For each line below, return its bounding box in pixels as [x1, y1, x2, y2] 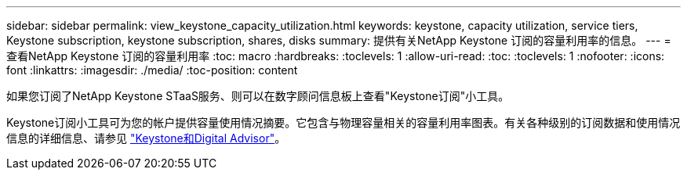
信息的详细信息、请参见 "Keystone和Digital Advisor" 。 [6, 131, 286, 145]
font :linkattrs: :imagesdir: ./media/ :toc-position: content [6, 63, 298, 77]
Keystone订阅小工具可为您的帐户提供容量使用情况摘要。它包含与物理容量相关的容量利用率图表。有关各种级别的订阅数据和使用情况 [6, 116, 681, 129]
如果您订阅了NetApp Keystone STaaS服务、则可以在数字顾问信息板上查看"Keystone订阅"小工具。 [6, 89, 510, 102]
